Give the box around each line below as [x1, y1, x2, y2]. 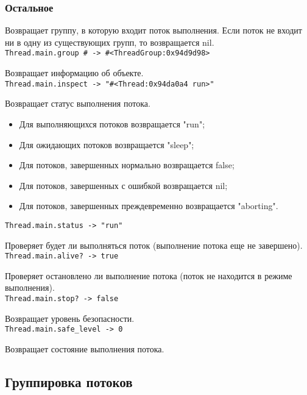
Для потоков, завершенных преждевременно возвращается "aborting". [19, 199, 278, 212]
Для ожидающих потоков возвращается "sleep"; [19, 138, 194, 151]
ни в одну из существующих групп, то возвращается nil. [5, 35, 214, 48]
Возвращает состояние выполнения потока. [5, 342, 164, 355]
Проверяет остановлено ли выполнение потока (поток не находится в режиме [5, 269, 292, 282]
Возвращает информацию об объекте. [5, 66, 144, 79]
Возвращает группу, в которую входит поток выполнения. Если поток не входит [5, 24, 302, 37]
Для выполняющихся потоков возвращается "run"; [19, 117, 205, 130]
